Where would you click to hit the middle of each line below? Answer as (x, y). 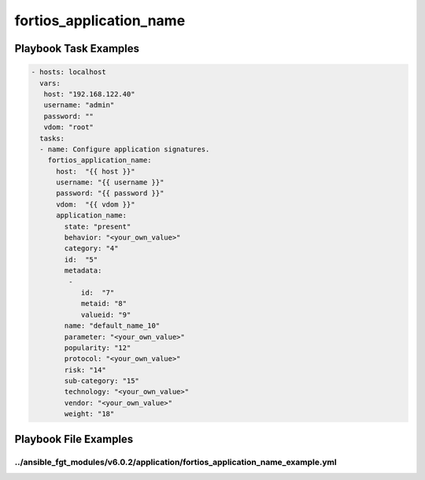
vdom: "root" (69, 127)
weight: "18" (89, 414)
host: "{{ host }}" (96, 171)
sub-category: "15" (102, 381)
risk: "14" (85, 370)
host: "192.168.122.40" (89, 94)
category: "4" (91, 249)
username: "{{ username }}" (110, 182)
